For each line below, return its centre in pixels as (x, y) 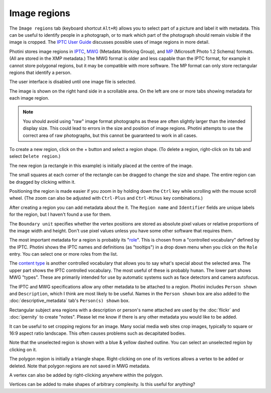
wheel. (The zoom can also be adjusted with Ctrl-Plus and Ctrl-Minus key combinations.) (106, 198)
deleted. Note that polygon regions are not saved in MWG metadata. (80, 366)
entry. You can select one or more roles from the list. (63, 254)
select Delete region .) (35, 156)
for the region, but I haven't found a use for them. (60, 214)
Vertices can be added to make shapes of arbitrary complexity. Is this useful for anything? (102, 384)
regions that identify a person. (40, 72)
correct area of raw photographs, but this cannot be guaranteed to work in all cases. (110, 135)
